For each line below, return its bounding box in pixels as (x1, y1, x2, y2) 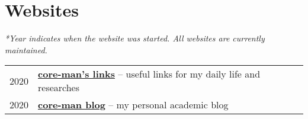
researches (38, 81, 80, 95)
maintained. (5, 43, 47, 56)
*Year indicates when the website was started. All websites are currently (5, 32, 265, 44)
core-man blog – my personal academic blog (38, 98, 229, 112)
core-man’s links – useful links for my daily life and (38, 67, 261, 81)
